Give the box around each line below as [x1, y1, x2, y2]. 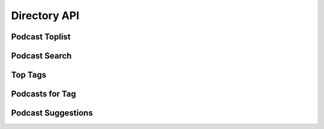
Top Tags [11, 70, 47, 80]
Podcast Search [11, 51, 72, 61]
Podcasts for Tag [11, 89, 76, 99]
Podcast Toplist [11, 32, 71, 42]
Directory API [11, 9, 80, 22]
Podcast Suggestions [11, 108, 93, 118]
